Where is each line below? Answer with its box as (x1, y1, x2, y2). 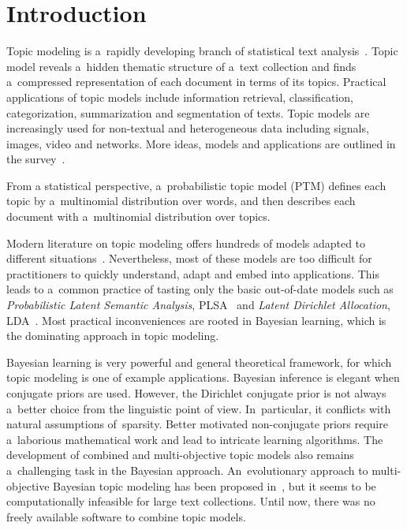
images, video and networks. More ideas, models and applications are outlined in (6, 135, 396, 151)
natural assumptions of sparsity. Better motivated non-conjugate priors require (6, 416, 388, 432)
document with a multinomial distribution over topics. (6, 208, 271, 225)
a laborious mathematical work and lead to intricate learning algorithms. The (6, 431, 383, 447)
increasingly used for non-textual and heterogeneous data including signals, (6, 120, 369, 136)
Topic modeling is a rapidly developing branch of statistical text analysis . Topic (6, 43, 398, 59)
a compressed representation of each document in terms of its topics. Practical (6, 73, 386, 90)
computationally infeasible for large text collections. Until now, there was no (6, 493, 375, 509)
